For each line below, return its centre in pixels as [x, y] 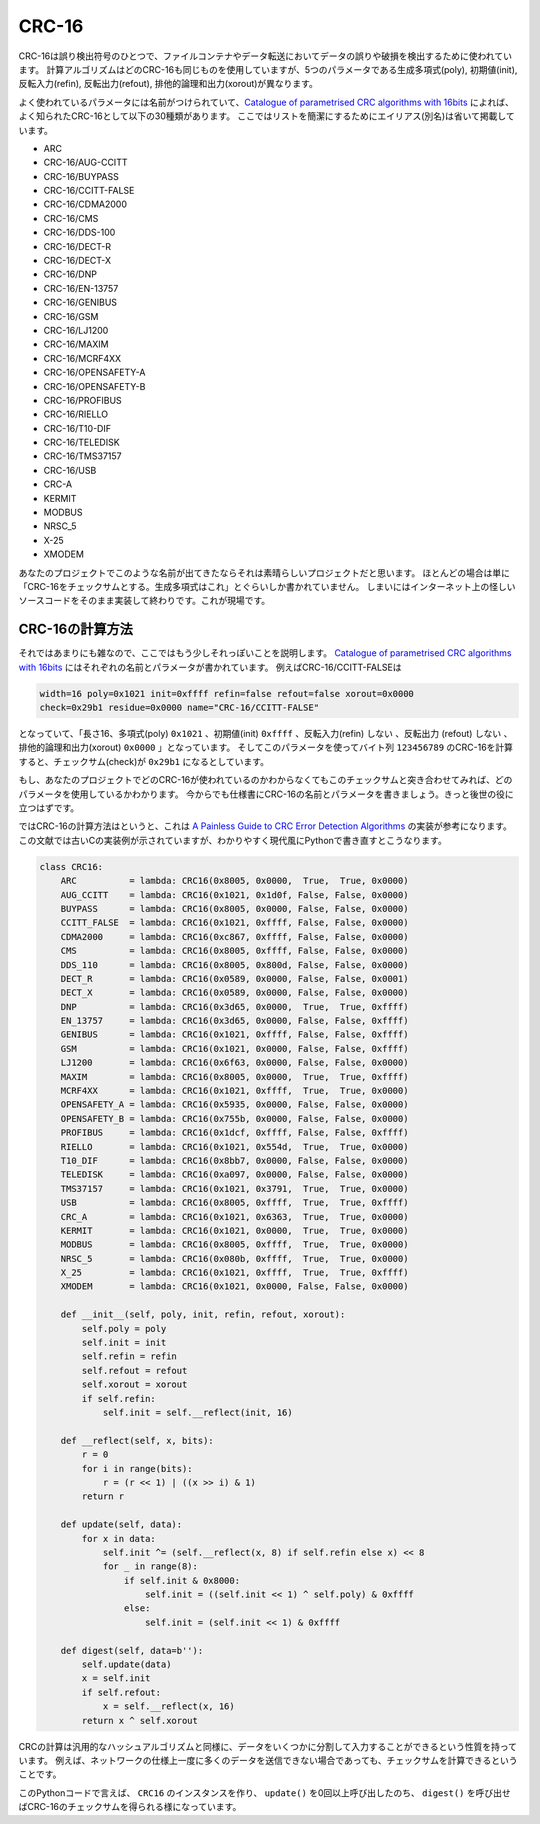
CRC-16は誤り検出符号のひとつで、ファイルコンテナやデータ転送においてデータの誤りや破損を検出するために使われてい [265, 56]
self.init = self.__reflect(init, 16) [198, 1412]
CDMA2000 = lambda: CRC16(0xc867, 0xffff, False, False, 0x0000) [234, 936]
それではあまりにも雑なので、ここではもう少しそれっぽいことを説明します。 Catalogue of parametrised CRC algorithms [265, 653]
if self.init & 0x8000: [181, 1580]
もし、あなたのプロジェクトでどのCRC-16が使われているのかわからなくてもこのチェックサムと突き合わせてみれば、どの [265, 780]
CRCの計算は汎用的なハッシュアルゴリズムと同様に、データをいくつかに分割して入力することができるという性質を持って [267, 1746]
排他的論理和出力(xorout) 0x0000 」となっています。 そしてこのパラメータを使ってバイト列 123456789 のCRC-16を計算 [266, 747]
